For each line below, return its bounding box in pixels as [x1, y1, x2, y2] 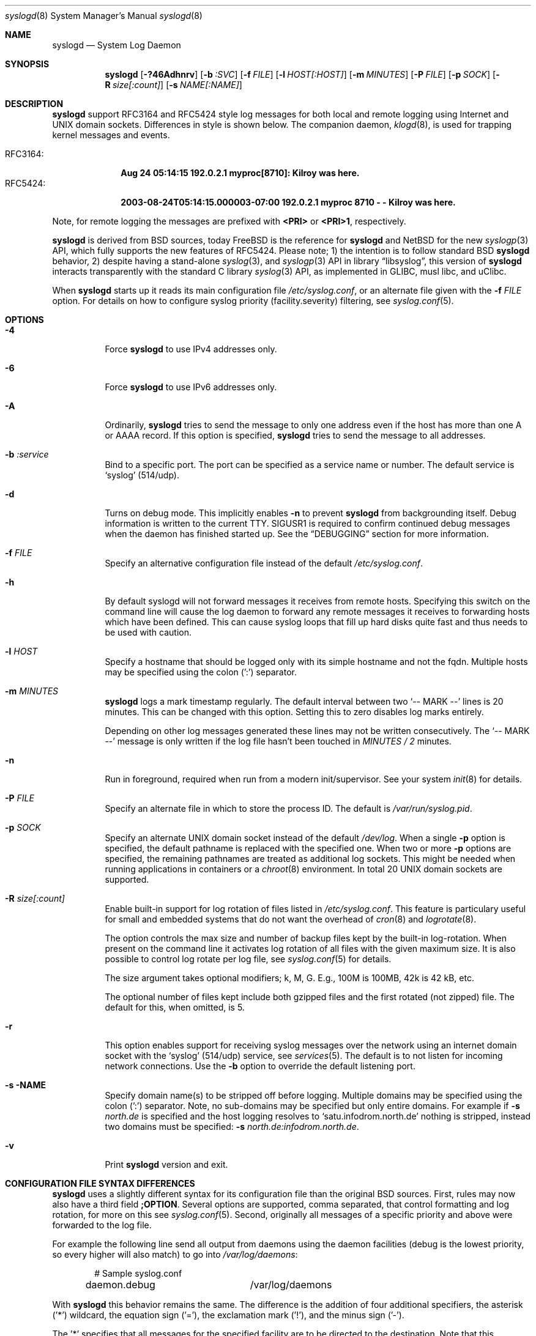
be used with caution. [105, 627, 192, 637]
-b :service [5, 449, 49, 459]
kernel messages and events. [52, 130, 170, 140]
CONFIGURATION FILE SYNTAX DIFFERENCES [5, 1178, 195, 1189]
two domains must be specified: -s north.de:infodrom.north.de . [105, 1121, 359, 1132]
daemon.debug [85, 1278, 155, 1291]
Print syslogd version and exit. [105, 1159, 228, 1170]
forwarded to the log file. [52, 1220, 152, 1230]
